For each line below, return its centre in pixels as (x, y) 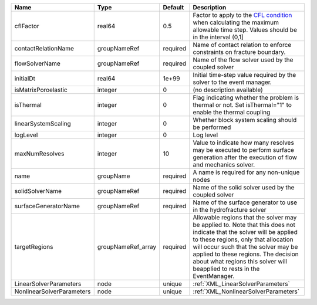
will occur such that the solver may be (245, 247)
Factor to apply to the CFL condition (242, 15)
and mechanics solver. (224, 165)
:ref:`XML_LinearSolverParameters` (241, 284)
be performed (212, 127)
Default (173, 7)
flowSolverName (38, 63)
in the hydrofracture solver (230, 210)
